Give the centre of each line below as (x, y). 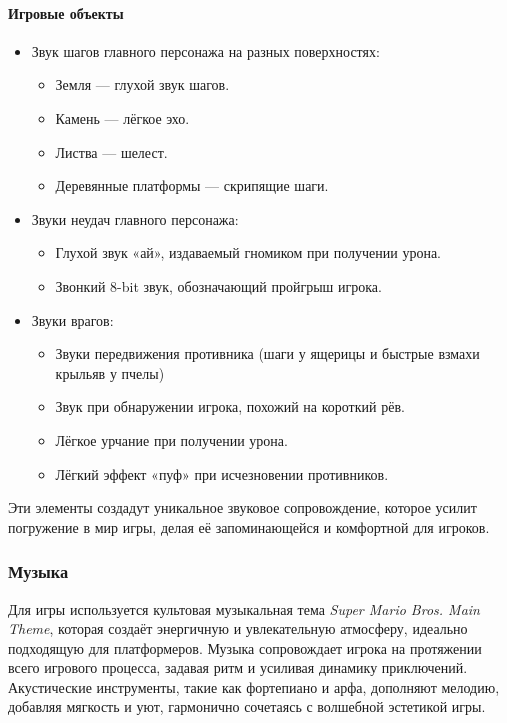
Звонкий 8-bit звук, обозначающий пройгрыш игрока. (218, 285)
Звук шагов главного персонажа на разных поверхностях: (205, 50)
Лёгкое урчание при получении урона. (171, 439)
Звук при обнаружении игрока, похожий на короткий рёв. (230, 406)
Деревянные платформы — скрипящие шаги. (192, 185)
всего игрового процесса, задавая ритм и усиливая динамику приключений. (238, 667)
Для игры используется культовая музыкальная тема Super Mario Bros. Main (244, 608)
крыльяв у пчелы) (110, 372)
